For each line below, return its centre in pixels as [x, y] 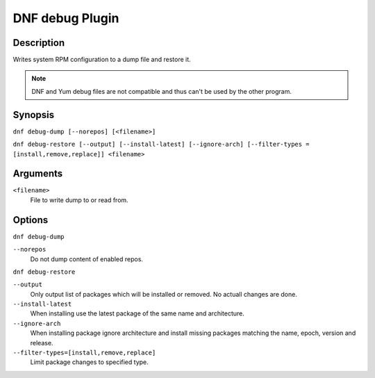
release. [42, 343]
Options [31, 220]
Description [39, 43]
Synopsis [34, 115]
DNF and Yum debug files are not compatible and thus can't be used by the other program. [161, 91]
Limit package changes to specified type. [89, 362]
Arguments [38, 174]
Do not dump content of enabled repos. [87, 259]
